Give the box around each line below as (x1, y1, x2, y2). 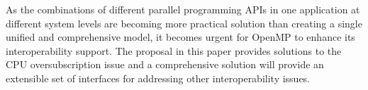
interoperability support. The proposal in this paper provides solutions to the (6, 43, 342, 58)
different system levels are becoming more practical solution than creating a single (6, 15, 362, 30)
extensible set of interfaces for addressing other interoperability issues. (6, 70, 311, 85)
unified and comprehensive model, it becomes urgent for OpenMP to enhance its (6, 30, 355, 44)
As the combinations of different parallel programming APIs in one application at (6, 2, 360, 16)
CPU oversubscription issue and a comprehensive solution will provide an (6, 57, 324, 72)
